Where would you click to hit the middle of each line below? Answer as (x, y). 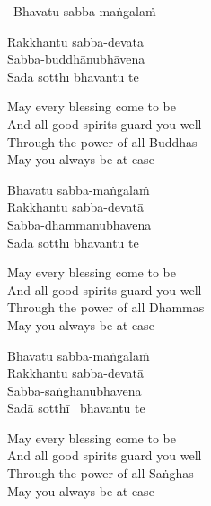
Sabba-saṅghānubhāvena (75, 390)
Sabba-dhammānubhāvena (79, 224)
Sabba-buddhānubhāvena (76, 59)
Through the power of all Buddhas (102, 141)
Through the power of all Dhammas (106, 307)
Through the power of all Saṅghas (101, 473)
